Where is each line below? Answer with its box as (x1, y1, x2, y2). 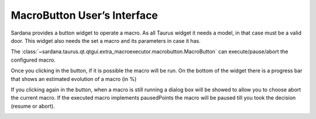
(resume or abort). (11, 103, 55, 110)
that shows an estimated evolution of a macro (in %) (11, 75, 137, 82)
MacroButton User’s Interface (11, 9, 158, 22)
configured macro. (11, 56, 56, 63)
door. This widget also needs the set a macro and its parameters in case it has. (11, 37, 201, 44)
